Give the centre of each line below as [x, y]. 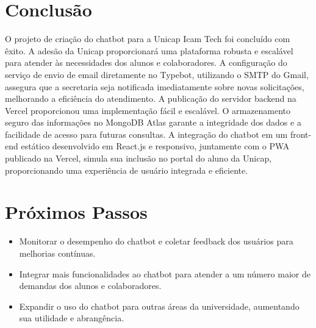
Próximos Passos [76, 212]
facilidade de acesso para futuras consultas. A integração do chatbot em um [146, 134]
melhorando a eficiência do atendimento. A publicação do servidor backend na [151, 98]
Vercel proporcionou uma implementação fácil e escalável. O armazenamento [148, 110]
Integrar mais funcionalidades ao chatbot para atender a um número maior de [165, 273]
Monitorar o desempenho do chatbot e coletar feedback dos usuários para [156, 241]
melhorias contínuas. [57, 253]
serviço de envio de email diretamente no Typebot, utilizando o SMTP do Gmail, [157, 74]
